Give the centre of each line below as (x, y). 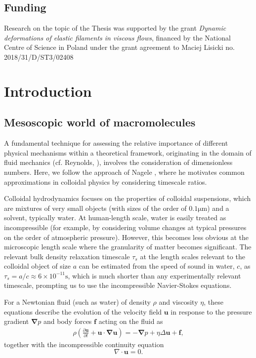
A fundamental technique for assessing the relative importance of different (116, 143)
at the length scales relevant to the (192, 256)
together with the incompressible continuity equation (84, 344)
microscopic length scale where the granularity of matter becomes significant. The (128, 247)
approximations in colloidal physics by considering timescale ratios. (106, 181)
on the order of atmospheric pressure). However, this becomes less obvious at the (127, 237)
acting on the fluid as (131, 321)
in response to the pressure (211, 311)
